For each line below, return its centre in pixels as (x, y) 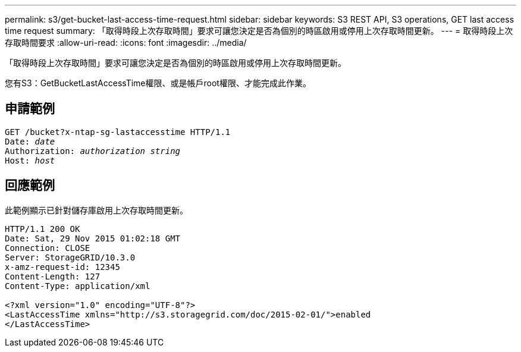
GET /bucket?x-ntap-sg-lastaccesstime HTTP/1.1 (118, 132)
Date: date (30, 141)
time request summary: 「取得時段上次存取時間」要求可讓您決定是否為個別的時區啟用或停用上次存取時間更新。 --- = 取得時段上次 (259, 31)
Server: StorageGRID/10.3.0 (70, 257)
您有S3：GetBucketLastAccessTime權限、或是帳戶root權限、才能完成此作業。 (158, 83)
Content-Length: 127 (53, 276)
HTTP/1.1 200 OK (43, 229)
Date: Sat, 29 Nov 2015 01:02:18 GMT (93, 238)
